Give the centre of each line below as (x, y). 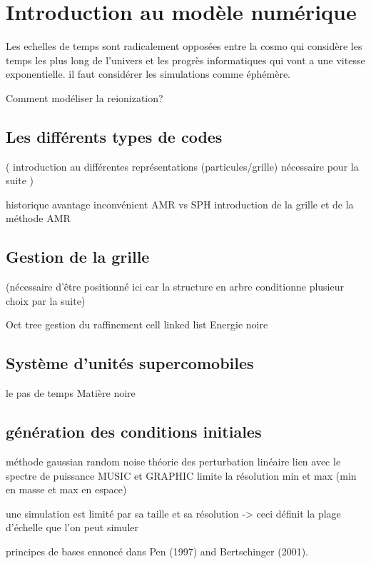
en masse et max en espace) (66, 489)
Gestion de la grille (78, 257)
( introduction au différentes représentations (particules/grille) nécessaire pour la (182, 166)
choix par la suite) (46, 300)
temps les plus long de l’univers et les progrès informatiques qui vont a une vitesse (185, 60)
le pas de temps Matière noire (71, 393)
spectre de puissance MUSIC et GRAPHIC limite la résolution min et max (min (181, 475)
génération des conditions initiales (134, 432)
